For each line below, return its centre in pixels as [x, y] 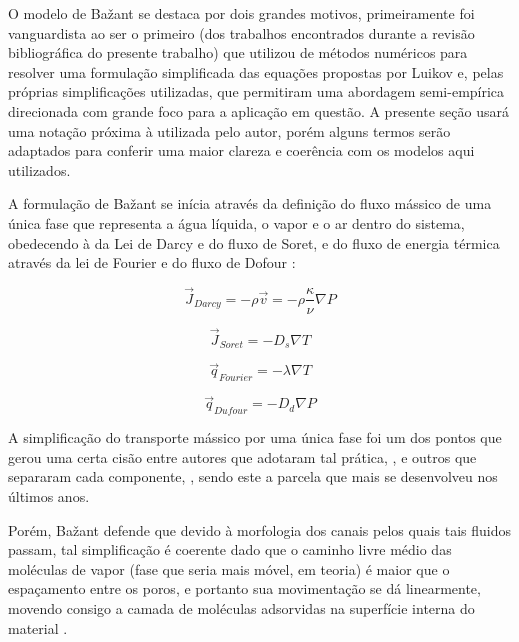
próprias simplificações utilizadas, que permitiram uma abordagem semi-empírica [256, 91]
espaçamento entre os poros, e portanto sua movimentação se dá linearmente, [244, 588]
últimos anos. [49, 496]
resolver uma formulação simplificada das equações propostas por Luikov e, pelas [256, 71]
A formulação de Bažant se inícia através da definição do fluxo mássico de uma [250, 203]
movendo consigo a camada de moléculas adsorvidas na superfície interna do [241, 607]
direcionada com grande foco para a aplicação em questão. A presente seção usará [258, 110]
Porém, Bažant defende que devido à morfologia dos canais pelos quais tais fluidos [259, 529]
